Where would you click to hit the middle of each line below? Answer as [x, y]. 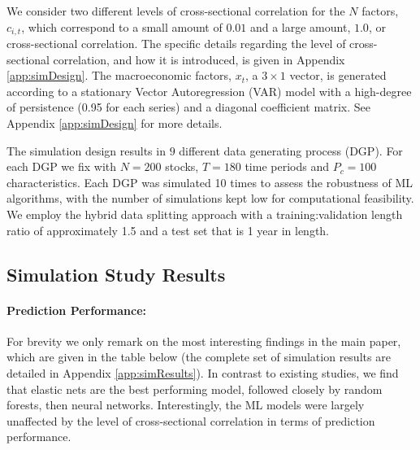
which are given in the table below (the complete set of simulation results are [199, 357]
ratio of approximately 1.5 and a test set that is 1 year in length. [168, 230]
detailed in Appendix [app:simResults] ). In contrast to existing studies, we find [203, 372]
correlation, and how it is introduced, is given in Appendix [199, 59]
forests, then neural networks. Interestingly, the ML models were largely [186, 405]
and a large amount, [300, 26]
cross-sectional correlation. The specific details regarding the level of [176, 44]
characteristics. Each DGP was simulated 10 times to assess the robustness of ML [210, 182]
